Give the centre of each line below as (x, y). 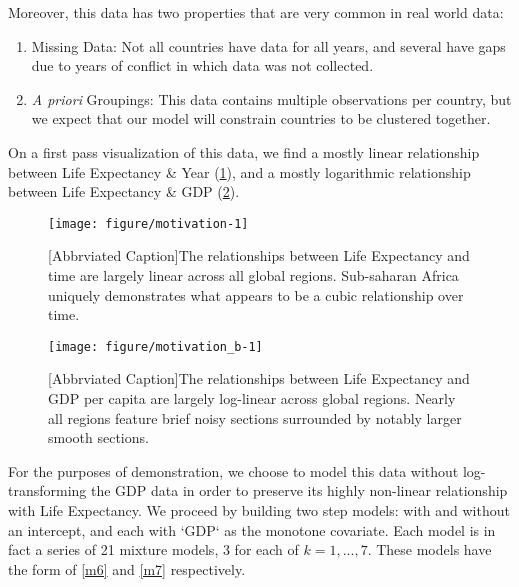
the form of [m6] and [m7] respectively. (127, 568)
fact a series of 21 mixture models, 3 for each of (153, 549)
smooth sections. (98, 437)
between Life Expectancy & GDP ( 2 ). (124, 191)
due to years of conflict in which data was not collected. (202, 65)
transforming (47, 490)
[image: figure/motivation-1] (148, 223)
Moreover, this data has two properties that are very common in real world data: (256, 12)
